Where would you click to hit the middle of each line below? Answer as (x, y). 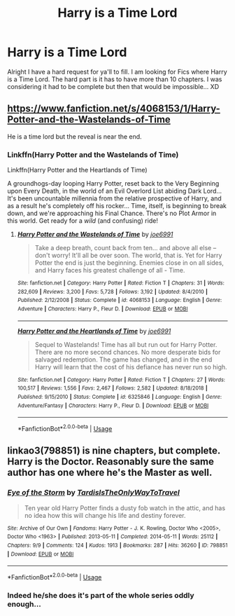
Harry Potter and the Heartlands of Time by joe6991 (94, 331)
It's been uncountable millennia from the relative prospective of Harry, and (114, 198)
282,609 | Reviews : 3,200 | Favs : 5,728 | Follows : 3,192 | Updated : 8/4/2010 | (113, 292)
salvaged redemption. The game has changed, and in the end (123, 360)
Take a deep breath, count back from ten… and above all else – (126, 248)
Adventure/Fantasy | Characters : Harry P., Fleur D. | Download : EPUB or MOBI (113, 405)
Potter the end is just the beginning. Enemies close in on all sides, (129, 263)
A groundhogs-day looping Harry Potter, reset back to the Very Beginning (113, 184)
